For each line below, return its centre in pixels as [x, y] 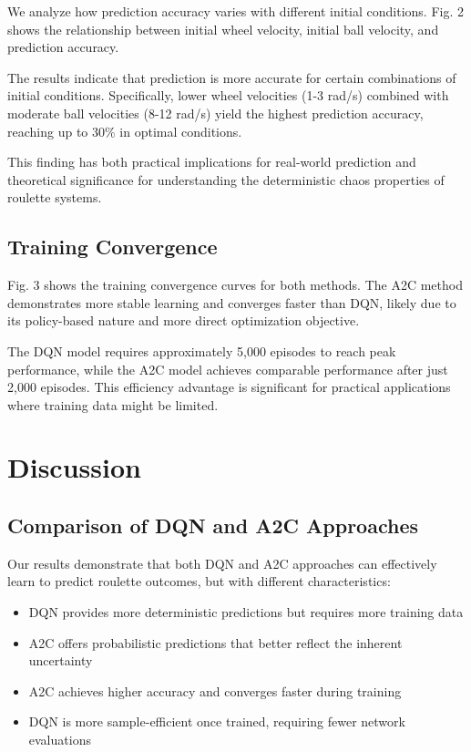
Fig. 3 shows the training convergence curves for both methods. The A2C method [235, 285]
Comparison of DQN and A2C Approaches [213, 525]
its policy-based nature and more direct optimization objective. [184, 320]
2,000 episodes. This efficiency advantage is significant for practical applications [229, 387]
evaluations [60, 740]
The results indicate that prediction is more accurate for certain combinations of [232, 77]
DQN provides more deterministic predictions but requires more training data [246, 612]
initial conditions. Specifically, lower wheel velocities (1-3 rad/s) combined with [228, 95]
